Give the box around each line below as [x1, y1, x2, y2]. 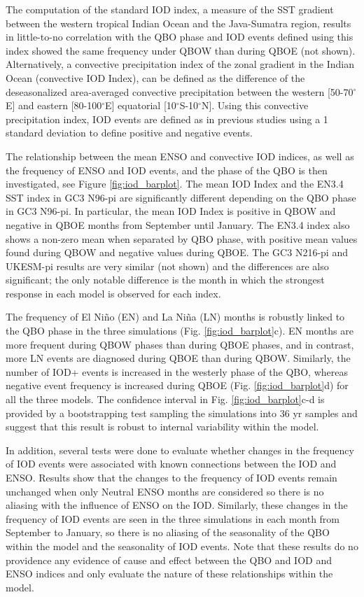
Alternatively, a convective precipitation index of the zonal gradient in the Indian [6, 57, 354, 71]
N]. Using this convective [201, 98, 309, 113]
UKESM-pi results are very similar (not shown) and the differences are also [6, 258, 329, 273]
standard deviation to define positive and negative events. [6, 125, 253, 140]
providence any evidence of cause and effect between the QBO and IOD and [6, 552, 332, 567]
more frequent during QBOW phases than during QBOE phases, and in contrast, [6, 337, 354, 351]
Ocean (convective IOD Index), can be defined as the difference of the [6, 70, 305, 85]
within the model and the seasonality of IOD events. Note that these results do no [6, 538, 358, 553]
